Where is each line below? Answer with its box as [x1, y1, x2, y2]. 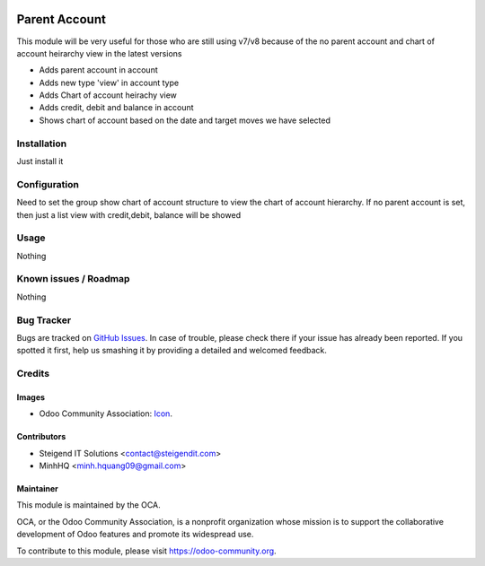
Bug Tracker [16, 314, 72, 327]
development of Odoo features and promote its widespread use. [16, 529, 254, 540]
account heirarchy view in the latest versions [16, 48, 182, 58]
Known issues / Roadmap [16, 273, 130, 285]
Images [16, 391, 45, 403]
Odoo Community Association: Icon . [39, 408, 172, 419]
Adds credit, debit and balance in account [39, 102, 194, 113]
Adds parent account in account [39, 65, 158, 75]
